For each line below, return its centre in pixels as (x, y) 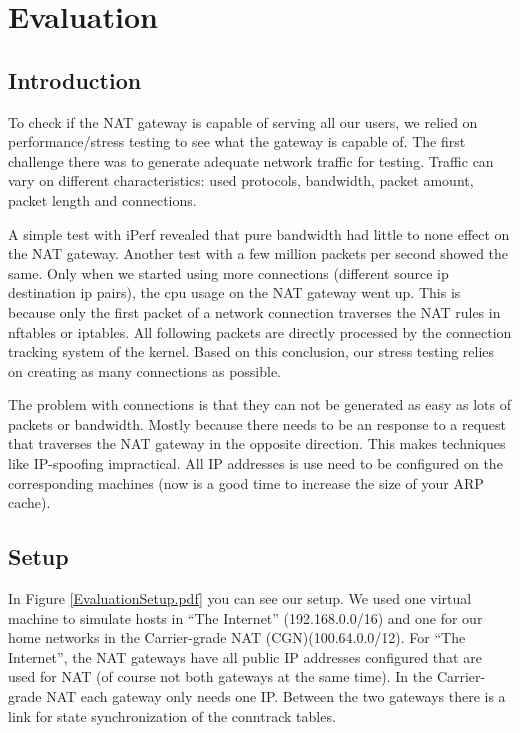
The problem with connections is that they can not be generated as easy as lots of (259, 404)
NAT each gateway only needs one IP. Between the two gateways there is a (276, 696)
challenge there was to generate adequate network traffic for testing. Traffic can (251, 160)
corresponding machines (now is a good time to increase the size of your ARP (246, 482)
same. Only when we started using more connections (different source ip (228, 272)
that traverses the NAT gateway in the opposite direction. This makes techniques (257, 443)
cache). (29, 502)
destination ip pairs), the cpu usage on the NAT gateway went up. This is (234, 292)
